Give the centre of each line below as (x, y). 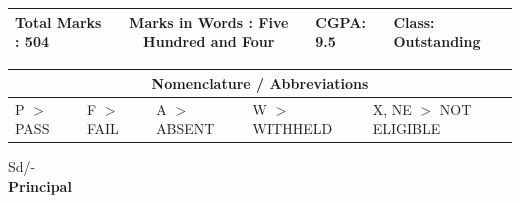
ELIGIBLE (406, 128)
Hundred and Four (209, 41)
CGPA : (340, 21)
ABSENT (185, 128)
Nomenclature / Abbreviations (260, 82)
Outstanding (437, 41)
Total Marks (58, 21)
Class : (414, 21)
